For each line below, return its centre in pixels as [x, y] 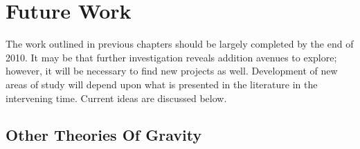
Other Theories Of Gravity [104, 135]
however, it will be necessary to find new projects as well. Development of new [172, 71]
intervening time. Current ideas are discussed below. [116, 98]
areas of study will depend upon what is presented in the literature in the [162, 84]
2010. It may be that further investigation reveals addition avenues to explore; [171, 57]
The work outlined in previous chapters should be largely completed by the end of [180, 44]
